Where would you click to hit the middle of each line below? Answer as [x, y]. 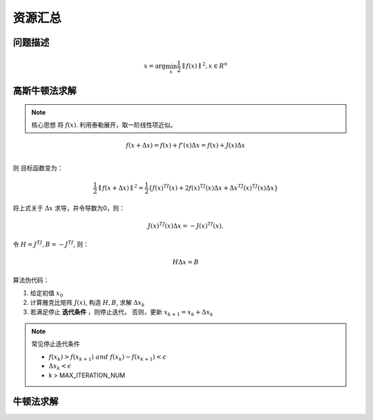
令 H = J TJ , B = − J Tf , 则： [51, 243]
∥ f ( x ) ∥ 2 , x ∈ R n [205, 66]
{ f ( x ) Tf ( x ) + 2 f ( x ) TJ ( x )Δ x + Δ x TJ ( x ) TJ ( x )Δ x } [214, 187]
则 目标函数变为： [38, 168]
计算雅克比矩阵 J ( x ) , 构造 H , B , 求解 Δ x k [87, 303]
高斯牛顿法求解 [45, 91]
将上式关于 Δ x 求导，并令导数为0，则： [69, 208]
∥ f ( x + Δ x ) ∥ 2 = [121, 187]
